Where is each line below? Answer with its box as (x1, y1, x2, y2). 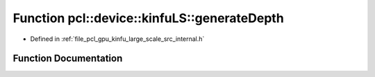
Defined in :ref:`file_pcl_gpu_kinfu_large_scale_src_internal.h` (30, 35, 205, 43)
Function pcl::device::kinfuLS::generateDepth (12, 10, 284, 26)
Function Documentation (12, 53, 123, 65)
